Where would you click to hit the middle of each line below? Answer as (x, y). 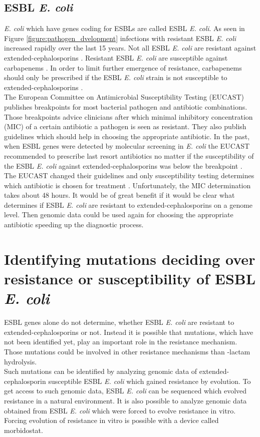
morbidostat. (24, 430)
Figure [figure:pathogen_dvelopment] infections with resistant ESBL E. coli (120, 38)
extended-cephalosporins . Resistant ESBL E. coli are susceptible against (116, 57)
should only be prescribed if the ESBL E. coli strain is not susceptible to (116, 77)
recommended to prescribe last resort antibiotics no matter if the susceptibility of (129, 155)
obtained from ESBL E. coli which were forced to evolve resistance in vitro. (120, 410)
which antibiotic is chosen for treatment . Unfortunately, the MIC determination (127, 185)
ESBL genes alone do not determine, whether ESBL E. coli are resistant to (119, 322)
